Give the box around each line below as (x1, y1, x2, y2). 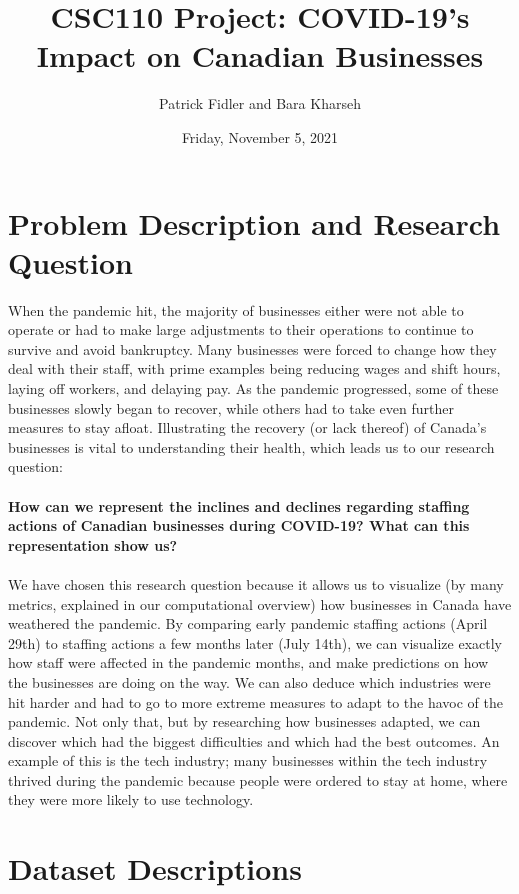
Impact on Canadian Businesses (36, 35, 484, 76)
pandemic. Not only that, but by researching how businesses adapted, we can (8, 711, 481, 732)
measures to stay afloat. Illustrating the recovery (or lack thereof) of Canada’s (8, 417, 487, 438)
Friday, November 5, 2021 (181, 126, 339, 147)
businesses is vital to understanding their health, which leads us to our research (8, 436, 495, 457)
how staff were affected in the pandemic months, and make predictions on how (8, 652, 489, 673)
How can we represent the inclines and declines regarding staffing (8, 495, 470, 516)
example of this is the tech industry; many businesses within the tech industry (8, 750, 488, 771)
